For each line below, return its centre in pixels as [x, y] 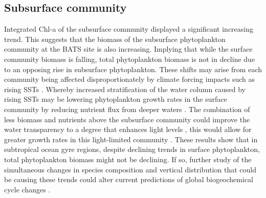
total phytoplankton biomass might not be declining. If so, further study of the [128, 159]
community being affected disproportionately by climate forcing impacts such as [130, 79]
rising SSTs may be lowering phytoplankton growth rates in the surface [116, 99]
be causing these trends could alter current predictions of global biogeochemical [129, 179]
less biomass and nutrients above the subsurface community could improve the [127, 119]
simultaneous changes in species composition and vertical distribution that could [130, 169]
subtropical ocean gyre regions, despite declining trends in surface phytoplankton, [132, 149]
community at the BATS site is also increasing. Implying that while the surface [128, 49]
